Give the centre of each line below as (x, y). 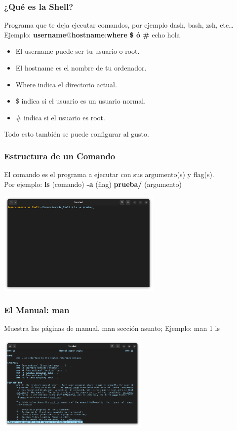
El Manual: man (37, 310)
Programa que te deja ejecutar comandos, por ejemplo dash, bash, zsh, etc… (119, 25)
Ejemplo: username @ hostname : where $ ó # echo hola (92, 34)
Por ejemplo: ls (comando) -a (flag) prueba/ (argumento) (93, 184)
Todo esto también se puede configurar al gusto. (77, 134)
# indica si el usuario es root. (60, 117)
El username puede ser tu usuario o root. (78, 51)
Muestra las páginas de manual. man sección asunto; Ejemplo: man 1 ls (112, 328)
